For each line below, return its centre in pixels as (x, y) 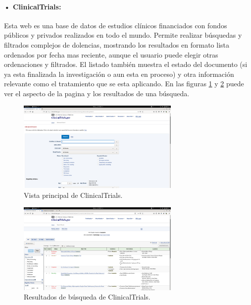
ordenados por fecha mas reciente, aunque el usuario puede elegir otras (111, 54)
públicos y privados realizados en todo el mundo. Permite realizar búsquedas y (123, 35)
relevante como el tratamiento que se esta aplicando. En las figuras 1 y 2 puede (124, 84)
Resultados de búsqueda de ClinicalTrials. (87, 297)
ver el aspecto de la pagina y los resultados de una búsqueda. (97, 93)
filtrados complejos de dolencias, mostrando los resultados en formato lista (117, 44)
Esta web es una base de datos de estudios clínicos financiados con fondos (116, 25)
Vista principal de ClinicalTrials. (73, 195)
